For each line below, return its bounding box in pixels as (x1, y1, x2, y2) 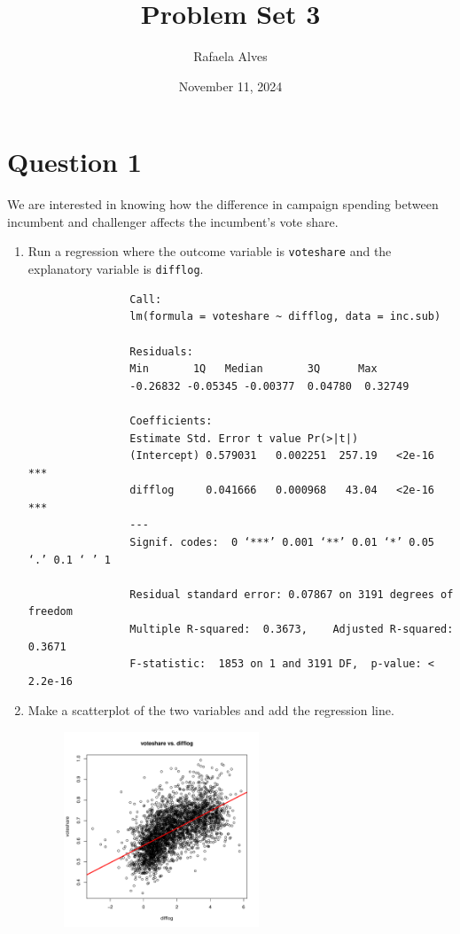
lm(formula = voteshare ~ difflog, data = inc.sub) (129, 310, 441, 323)
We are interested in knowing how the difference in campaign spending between (7, 195, 439, 214)
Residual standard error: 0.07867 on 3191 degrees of (129, 588, 454, 601)
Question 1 (7, 144, 142, 180)
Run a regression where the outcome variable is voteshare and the (27, 242, 392, 261)
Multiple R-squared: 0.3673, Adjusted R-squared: (129, 623, 454, 636)
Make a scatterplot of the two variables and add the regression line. (27, 701, 394, 720)
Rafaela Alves (193, 47, 268, 66)
